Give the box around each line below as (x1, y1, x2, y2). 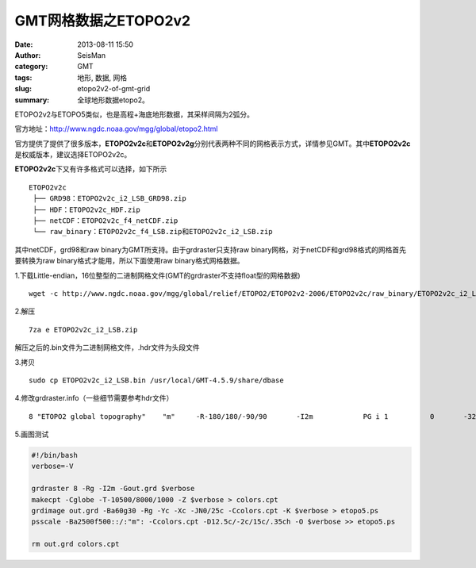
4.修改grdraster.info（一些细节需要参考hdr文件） (14, 393, 174, 403)
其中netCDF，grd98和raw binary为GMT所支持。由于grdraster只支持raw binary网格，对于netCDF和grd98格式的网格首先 (14, 244, 406, 254)
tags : (14, 72, 33, 83)
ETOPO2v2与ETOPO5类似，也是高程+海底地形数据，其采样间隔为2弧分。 (14, 109, 254, 119)
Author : (14, 50, 41, 59)
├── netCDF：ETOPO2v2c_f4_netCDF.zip (33, 217, 178, 225)
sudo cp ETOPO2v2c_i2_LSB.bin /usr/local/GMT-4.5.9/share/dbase (29, 375, 285, 385)
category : (14, 62, 48, 71)
